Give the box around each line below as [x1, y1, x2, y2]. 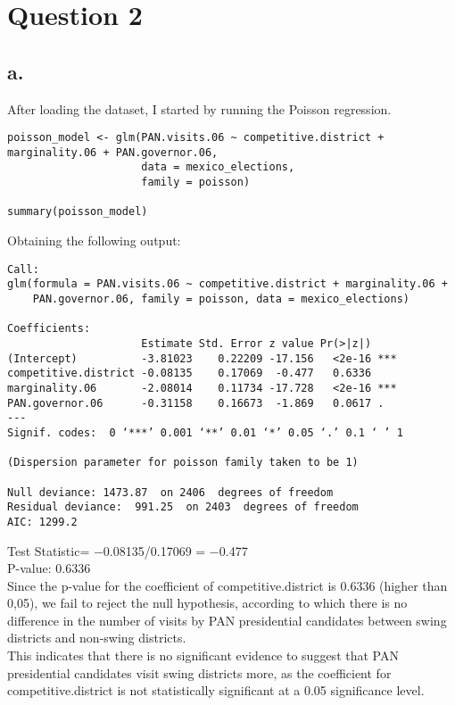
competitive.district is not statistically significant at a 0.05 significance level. [7, 681, 425, 700]
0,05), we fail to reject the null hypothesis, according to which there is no [7, 593, 408, 612]
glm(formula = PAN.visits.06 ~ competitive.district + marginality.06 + [7, 278, 448, 291]
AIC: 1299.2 [7, 515, 78, 528]
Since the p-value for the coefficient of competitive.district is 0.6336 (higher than [7, 576, 448, 594]
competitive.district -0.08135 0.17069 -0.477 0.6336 [7, 367, 372, 380]
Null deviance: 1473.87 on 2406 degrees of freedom [7, 485, 334, 499]
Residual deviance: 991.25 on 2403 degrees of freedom [7, 501, 359, 514]
